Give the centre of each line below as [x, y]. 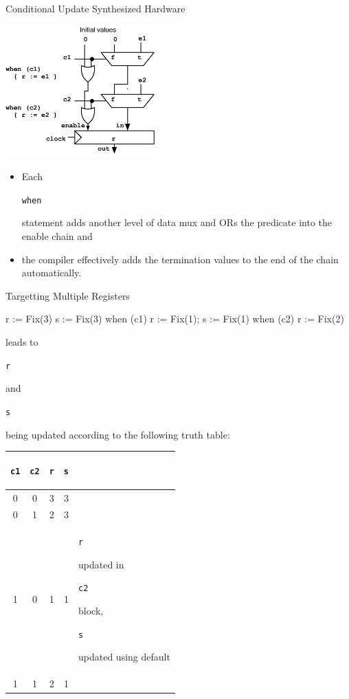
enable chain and [57, 236]
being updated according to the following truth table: [118, 434]
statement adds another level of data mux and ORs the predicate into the [177, 222]
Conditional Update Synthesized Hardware [95, 8]
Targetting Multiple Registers [68, 295]
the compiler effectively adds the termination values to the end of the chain [180, 259]
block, [91, 611]
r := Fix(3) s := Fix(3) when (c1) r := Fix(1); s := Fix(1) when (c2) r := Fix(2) [175, 319]
